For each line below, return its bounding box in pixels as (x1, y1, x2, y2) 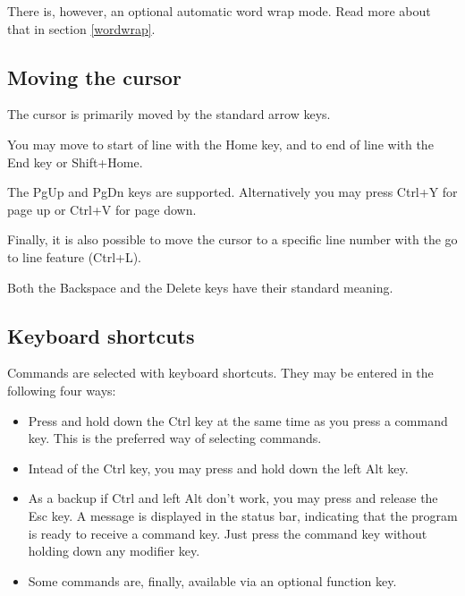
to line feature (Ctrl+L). (7, 247, 142, 266)
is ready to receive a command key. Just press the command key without (28, 524, 427, 542)
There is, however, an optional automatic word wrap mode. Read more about (7, 2, 431, 20)
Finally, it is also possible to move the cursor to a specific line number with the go (7, 230, 458, 249)
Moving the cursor (7, 63, 182, 90)
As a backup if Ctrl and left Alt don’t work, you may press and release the (28, 489, 438, 507)
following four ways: (7, 380, 116, 399)
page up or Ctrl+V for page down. (7, 200, 197, 218)
